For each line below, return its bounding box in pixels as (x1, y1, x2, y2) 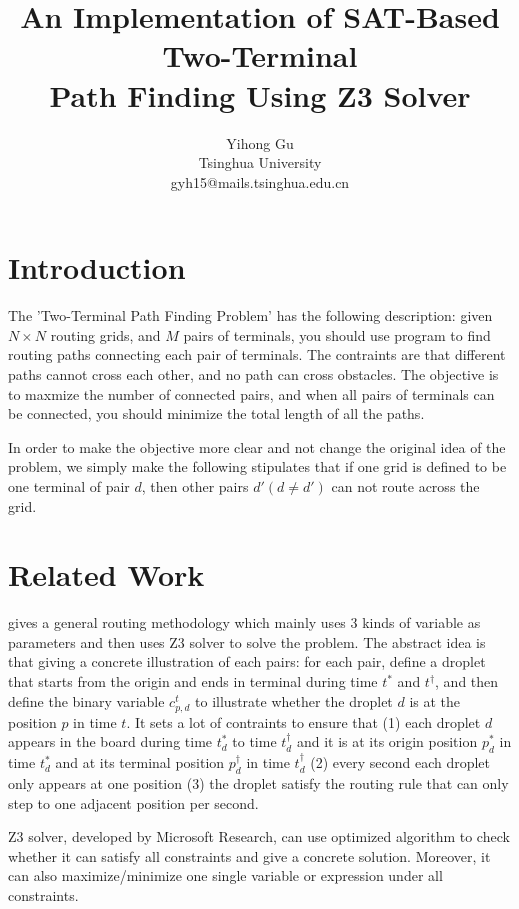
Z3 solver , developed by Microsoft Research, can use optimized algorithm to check (8, 826, 510, 847)
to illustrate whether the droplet (195, 690, 393, 711)
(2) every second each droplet (310, 752, 491, 773)
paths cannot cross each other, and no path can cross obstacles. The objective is (8, 364, 499, 384)
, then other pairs (141, 475, 249, 496)
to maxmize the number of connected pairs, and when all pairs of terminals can (8, 383, 495, 404)
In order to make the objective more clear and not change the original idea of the (8, 436, 506, 457)
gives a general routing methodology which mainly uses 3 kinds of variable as (8, 612, 481, 633)
